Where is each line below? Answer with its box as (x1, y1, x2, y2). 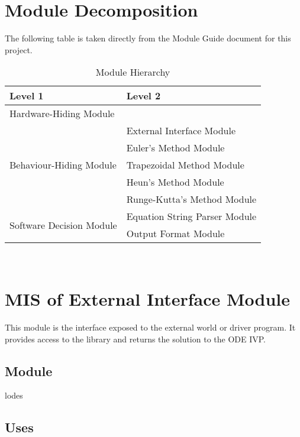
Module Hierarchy (95, 65, 170, 79)
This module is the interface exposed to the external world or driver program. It (5, 321, 296, 334)
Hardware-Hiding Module (9, 106, 115, 121)
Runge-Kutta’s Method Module (126, 192, 257, 206)
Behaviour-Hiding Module (9, 158, 117, 172)
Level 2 (126, 89, 161, 103)
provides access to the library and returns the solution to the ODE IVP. (5, 332, 266, 345)
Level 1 (9, 89, 44, 103)
